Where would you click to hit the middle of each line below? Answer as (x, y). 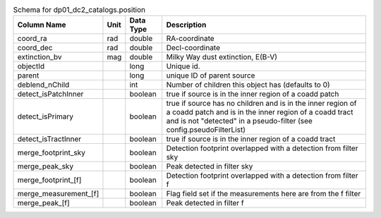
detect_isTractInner (49, 139)
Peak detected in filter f (205, 203)
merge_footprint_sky (52, 153)
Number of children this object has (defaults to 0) (248, 85)
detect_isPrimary (46, 116)
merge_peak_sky (46, 166)
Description (186, 25)
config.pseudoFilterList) (206, 130)
